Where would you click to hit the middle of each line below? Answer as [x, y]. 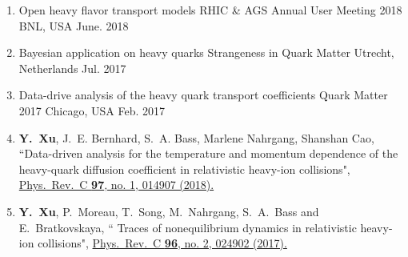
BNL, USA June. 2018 [74, 25]
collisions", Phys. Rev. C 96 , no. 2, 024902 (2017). [162, 243]
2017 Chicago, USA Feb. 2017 [92, 110]
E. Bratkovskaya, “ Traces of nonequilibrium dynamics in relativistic [188, 227]
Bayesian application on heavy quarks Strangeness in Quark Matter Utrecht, [206, 52]
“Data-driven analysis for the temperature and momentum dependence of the [208, 153]
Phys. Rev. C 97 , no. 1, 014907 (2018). [116, 185]
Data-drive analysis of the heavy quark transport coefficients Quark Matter [203, 95]
